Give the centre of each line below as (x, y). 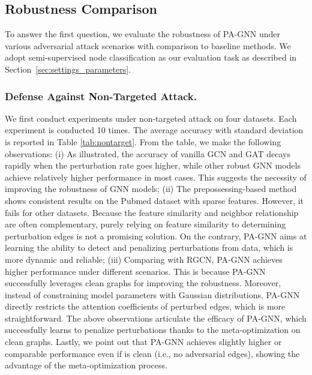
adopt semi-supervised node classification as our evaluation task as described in (151, 57)
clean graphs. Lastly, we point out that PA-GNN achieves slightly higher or (143, 342)
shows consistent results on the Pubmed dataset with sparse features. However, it (154, 200)
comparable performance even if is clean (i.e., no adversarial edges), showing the (152, 353)
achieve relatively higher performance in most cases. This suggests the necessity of (156, 177)
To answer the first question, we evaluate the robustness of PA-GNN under (143, 34)
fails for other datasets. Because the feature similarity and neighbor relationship (152, 212)
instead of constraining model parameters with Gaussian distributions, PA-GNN (152, 294)
